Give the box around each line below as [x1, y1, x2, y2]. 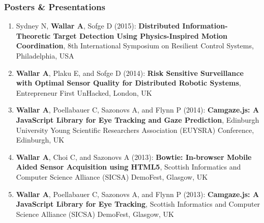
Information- [182, 20, 228, 31]
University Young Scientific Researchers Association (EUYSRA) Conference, [16, 124, 254, 135]
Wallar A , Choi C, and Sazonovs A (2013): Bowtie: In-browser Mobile [16, 151, 252, 162]
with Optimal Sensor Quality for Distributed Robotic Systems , [16, 77, 241, 88]
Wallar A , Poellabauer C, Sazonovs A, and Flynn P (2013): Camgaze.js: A [16, 188, 259, 199]
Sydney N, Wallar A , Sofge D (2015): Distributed [16, 20, 180, 31]
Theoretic [16, 30, 51, 41]
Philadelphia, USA [16, 50, 74, 61]
